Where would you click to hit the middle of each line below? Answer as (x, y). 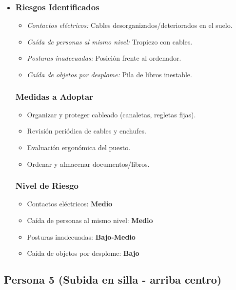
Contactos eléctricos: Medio (70, 204)
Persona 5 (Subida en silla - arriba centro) (113, 279)
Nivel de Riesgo (47, 186)
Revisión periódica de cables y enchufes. (87, 131)
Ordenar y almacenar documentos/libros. (88, 164)
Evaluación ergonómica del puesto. (79, 147)
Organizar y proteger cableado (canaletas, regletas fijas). (111, 114)
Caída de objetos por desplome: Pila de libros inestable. (109, 74)
